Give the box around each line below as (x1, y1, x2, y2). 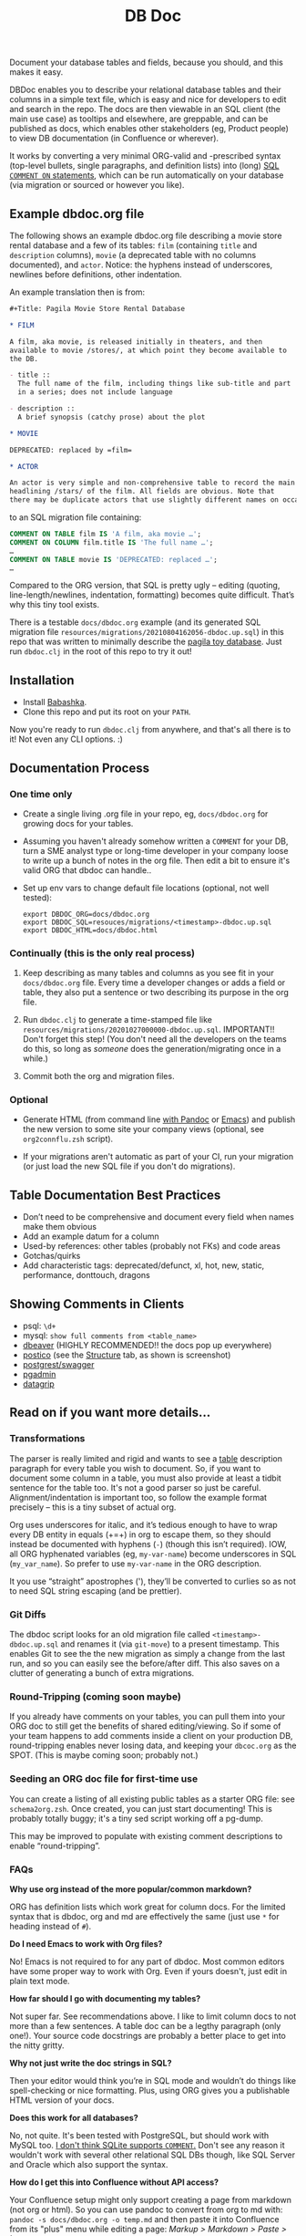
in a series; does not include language (17, 388, 173, 397)
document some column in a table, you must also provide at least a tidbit (9, 1472, 282, 1483)
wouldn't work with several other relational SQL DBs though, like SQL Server (9, 2149, 296, 2160)
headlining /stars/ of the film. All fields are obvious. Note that (9, 487, 275, 496)
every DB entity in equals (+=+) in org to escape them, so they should (9, 1529, 271, 1540)
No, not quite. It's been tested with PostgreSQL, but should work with (9, 2129, 270, 2140)
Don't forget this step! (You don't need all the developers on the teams (22, 1034, 287, 1045)
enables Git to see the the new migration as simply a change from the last (9, 1648, 285, 1659)
